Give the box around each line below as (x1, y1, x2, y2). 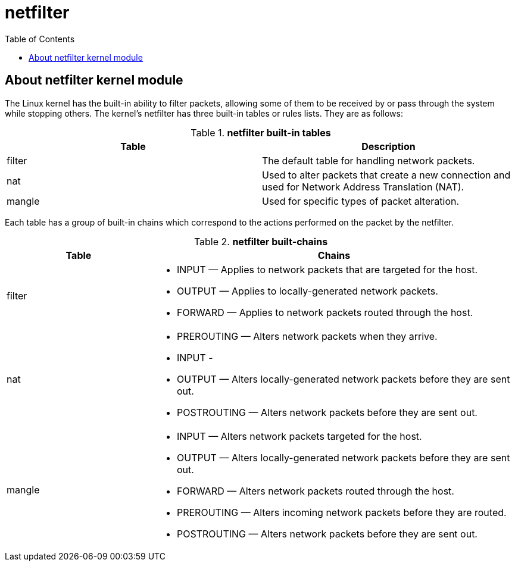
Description (361, 140, 416, 152)
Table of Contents (5, 33, 75, 44)
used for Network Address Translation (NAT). (262, 180, 464, 193)
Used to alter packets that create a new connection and (262, 168, 511, 181)
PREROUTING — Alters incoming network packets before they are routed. (176, 506, 507, 518)
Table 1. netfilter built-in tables (191, 126, 331, 139)
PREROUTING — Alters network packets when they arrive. (176, 330, 438, 342)
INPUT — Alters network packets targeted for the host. (176, 430, 422, 442)
